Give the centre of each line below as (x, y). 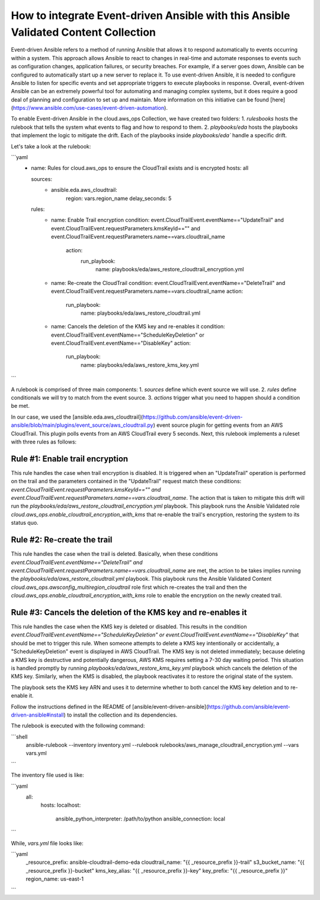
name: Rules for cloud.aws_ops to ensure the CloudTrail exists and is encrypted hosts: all (140, 168)
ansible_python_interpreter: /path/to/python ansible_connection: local (140, 819)
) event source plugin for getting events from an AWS (218, 425)
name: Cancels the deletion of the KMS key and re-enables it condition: (138, 327)
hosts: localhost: (61, 805)
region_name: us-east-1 (55, 879)
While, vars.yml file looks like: (47, 843)
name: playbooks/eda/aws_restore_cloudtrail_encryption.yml (170, 270)
